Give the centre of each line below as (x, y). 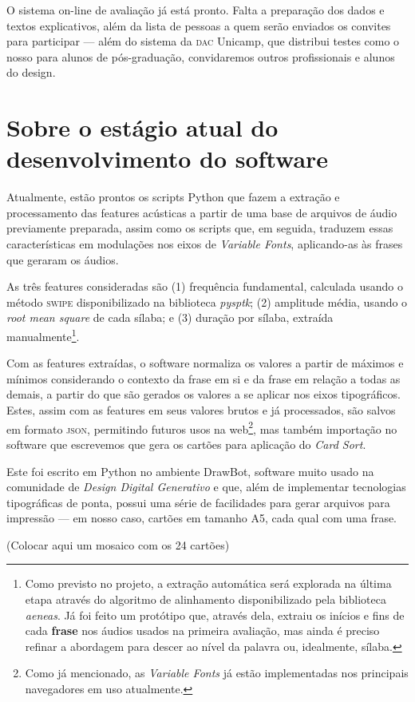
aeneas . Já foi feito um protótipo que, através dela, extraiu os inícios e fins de (215, 615)
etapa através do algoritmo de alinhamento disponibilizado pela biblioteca (206, 599)
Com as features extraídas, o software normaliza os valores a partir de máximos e (205, 363)
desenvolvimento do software (168, 159)
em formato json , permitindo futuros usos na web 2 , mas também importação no (202, 427)
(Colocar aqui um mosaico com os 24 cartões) (118, 544)
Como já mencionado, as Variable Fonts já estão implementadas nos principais (217, 673)
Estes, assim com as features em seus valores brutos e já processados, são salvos (201, 410)
